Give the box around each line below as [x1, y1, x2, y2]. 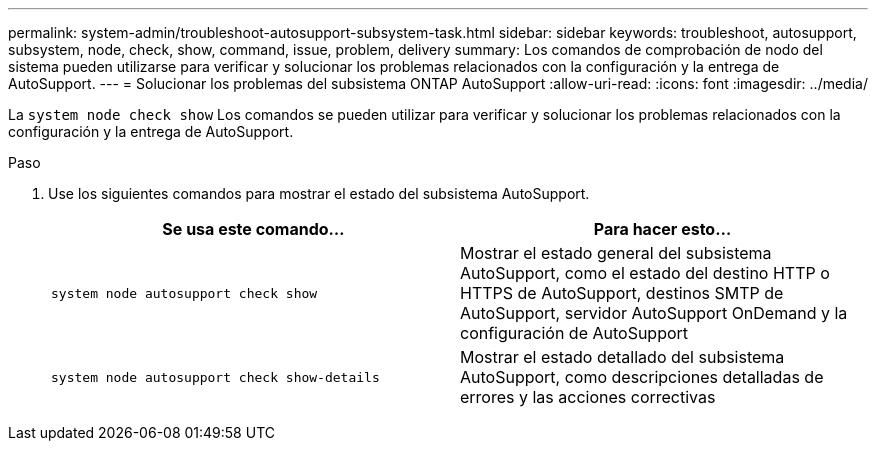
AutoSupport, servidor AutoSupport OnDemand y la [460, 303, 848, 323]
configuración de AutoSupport [460, 323, 689, 343]
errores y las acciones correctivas [460, 387, 716, 407]
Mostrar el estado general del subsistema [460, 243, 772, 263]
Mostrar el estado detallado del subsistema [460, 347, 785, 367]
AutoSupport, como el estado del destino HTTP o [460, 263, 830, 283]
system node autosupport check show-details [51, 369, 380, 385]
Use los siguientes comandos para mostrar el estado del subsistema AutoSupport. [48, 185, 590, 202]
